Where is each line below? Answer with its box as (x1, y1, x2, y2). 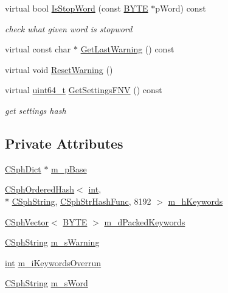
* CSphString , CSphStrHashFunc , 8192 (5, 194, 151, 207)
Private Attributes (5, 133, 123, 152)
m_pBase (51, 162, 87, 175)
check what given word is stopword (5, 22, 133, 35)
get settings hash (5, 104, 66, 116)
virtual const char (5, 43, 71, 55)
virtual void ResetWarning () (5, 63, 113, 76)
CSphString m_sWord (5, 277, 88, 289)
